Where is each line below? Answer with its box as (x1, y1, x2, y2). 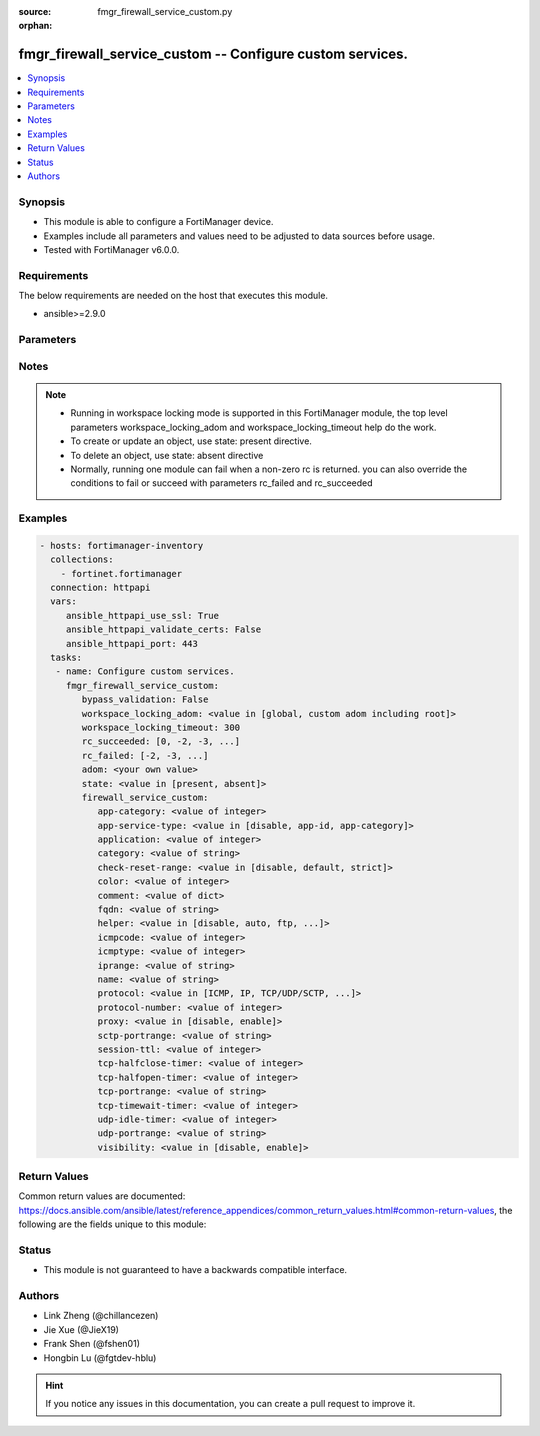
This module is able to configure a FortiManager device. (43, 216, 274, 228)
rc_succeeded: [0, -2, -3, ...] (81, 736, 240, 747)
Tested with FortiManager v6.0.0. (43, 243, 180, 255)
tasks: (50, 652, 83, 664)
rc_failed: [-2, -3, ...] (81, 750, 209, 761)
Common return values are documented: (18, 1190, 186, 1202)
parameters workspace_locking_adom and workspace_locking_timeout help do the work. (70, 421, 437, 433)
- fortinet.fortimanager (60, 568, 183, 579)
